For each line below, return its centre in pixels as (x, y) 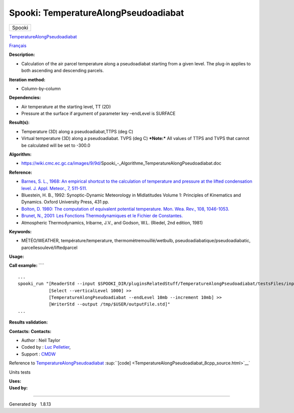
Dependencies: (25, 98)
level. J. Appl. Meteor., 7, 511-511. (54, 188)
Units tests (20, 372)
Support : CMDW (38, 354)
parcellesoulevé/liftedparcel (49, 248)
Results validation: (28, 322)
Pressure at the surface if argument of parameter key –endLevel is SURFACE (98, 113)
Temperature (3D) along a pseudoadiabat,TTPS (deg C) (77, 131)
